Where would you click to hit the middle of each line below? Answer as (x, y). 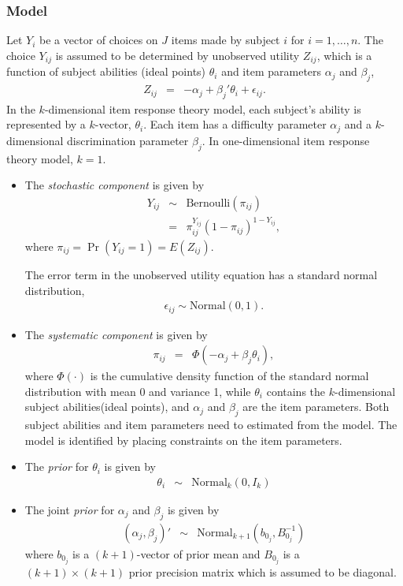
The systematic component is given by (116, 334)
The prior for (57, 467)
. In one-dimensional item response (286, 140)
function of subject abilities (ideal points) (106, 71)
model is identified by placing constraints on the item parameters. (183, 440)
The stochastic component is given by (115, 185)
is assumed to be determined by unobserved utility (177, 55)
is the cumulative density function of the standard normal (229, 376)
